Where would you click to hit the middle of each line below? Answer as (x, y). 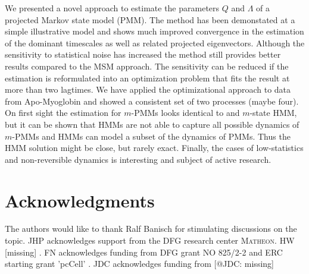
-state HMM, (273, 113)
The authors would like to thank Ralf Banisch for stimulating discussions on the (151, 229)
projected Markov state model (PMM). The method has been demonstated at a (150, 19)
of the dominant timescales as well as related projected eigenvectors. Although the (155, 42)
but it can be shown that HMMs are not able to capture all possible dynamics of (152, 124)
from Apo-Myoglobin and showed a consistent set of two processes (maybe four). (152, 101)
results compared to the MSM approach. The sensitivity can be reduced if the (147, 66)
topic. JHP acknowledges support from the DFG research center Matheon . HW (150, 240)
